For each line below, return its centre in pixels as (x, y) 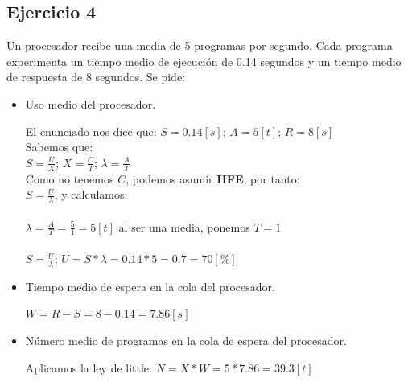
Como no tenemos (70, 178)
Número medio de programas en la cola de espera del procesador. (186, 341)
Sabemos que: (59, 147)
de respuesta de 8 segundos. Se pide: (96, 77)
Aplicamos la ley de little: (89, 367)
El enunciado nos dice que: (91, 131)
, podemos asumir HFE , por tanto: (213, 178)
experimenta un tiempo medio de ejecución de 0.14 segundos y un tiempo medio (204, 61)
